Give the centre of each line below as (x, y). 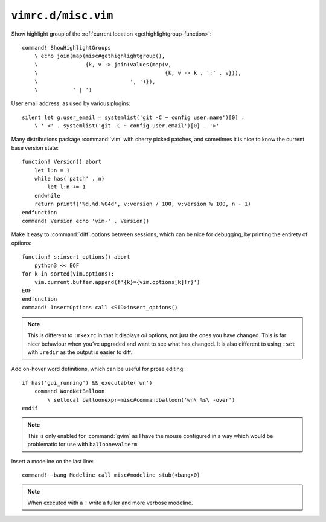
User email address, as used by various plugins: (71, 103)
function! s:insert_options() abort (76, 257)
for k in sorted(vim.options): (68, 274)
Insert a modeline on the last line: (52, 461)
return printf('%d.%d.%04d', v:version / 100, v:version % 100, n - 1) (142, 204)
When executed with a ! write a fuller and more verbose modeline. (110, 503)
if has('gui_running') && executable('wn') (87, 383)
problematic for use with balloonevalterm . (83, 445)
